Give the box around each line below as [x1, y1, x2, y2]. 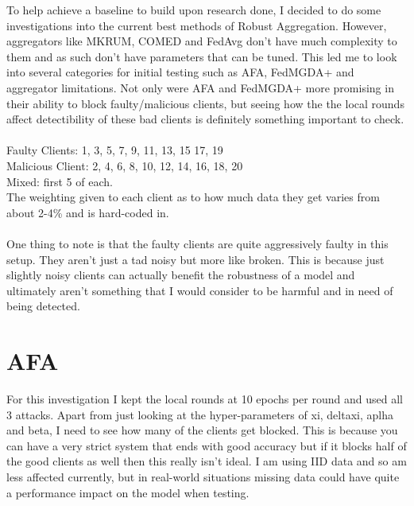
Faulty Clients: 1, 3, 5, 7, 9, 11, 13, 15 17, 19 [6, 142, 223, 158]
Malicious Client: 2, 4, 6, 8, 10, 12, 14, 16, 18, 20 [6, 157, 243, 173]
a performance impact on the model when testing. [6, 484, 250, 500]
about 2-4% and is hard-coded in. [6, 204, 169, 220]
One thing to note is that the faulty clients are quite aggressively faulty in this [6, 235, 389, 251]
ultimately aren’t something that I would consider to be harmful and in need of [6, 282, 393, 298]
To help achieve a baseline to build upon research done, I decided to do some [6, 2, 381, 18]
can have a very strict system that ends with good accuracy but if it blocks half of [6, 437, 407, 453]
